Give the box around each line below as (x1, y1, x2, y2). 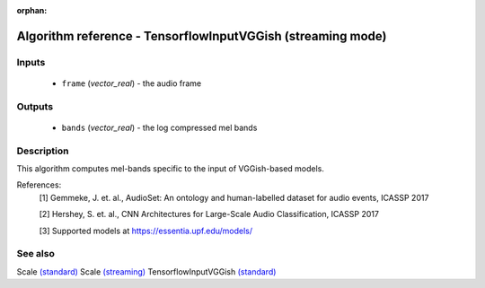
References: (16, 179, 62, 190)
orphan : (16, 5, 48, 15)
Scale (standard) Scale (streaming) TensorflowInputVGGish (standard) (16, 266, 277, 277)
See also (16, 248, 56, 260)
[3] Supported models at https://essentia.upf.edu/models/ (39, 225, 253, 236)
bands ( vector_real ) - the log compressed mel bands (61, 122, 258, 133)
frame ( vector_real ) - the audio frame (61, 77, 202, 89)
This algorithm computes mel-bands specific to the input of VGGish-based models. (16, 163, 325, 174)
